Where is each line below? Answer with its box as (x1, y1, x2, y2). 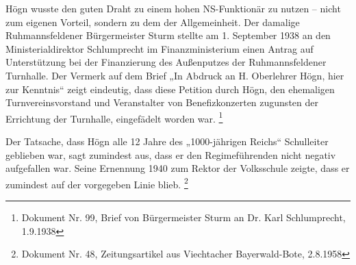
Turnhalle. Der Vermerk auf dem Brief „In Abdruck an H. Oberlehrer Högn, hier (5, 68, 344, 82)
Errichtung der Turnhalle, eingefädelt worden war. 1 (5, 109, 223, 125)
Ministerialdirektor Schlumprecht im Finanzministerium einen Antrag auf (5, 41, 314, 55)
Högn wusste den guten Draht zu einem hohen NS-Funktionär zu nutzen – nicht (5, 1, 341, 15)
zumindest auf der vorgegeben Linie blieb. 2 (5, 175, 188, 191)
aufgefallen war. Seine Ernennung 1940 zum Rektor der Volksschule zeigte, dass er (5, 161, 350, 175)
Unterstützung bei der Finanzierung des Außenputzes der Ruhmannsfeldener (5, 55, 327, 69)
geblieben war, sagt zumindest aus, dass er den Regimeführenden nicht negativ (5, 147, 336, 162)
